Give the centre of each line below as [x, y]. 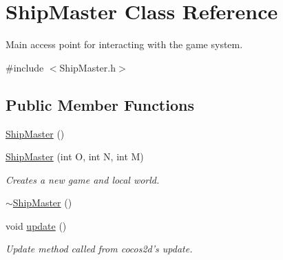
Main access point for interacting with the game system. [124, 44]
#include [25, 67]
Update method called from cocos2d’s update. [99, 249]
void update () [36, 225]
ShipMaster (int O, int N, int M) [75, 156]
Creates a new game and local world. [83, 179]
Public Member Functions [100, 104]
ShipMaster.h [87, 67]
